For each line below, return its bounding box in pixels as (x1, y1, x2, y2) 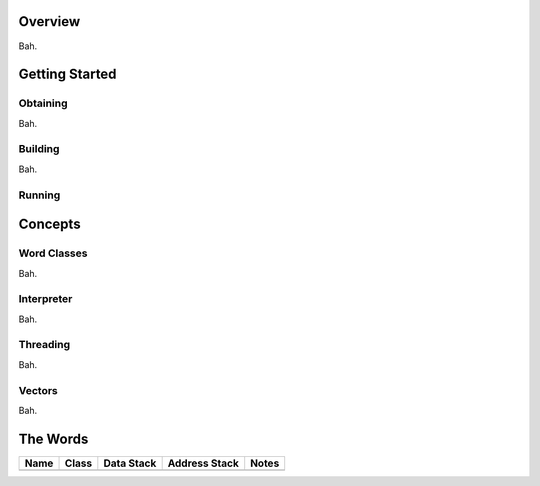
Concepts (18, 216, 81, 233)
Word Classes (18, 246, 88, 260)
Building (18, 142, 60, 156)
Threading (18, 338, 71, 352)
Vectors (18, 383, 59, 397)
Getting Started (18, 66, 117, 83)
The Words (18, 430, 89, 447)
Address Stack (167, 456, 239, 470)
